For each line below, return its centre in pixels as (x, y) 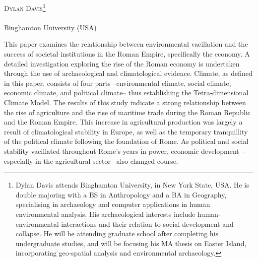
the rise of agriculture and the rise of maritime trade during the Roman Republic (128, 112)
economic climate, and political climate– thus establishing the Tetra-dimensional (126, 93)
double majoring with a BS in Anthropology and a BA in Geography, (121, 194)
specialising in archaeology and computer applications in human (113, 204)
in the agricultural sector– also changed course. (107, 161)
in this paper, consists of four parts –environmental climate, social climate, (118, 83)
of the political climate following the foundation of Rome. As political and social (126, 141)
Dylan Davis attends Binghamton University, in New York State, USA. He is (132, 185)
